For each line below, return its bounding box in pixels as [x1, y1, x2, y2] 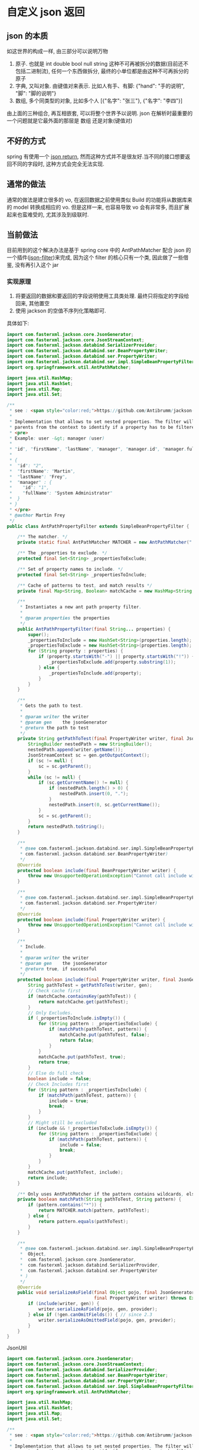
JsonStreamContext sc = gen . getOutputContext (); [28, 753, 150, 758]
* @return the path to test [19, 725, 89, 731]
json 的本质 [6, 31, 48, 41]
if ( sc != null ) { [28, 758, 73, 764]
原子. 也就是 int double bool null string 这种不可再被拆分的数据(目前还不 [15, 60, 188, 67]
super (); [28, 631, 50, 638]
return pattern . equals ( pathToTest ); [38, 1218, 129, 1225]
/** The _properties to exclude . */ [17, 550, 108, 556]
